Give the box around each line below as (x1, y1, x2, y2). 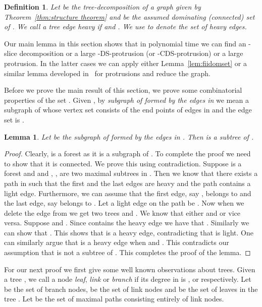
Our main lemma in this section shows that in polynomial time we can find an (4, 38, 246, 48)
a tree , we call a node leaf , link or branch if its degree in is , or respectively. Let (4, 274, 251, 284)
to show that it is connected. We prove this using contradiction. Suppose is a (4, 158, 242, 168)
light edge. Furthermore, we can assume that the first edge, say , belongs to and (4, 188, 251, 198)
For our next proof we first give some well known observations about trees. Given (4, 264, 255, 274)
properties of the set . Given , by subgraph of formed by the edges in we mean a (4, 94, 249, 105)
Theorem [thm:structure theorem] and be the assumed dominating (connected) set (4, 11, 255, 22)
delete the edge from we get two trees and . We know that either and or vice (4, 207, 240, 218)
